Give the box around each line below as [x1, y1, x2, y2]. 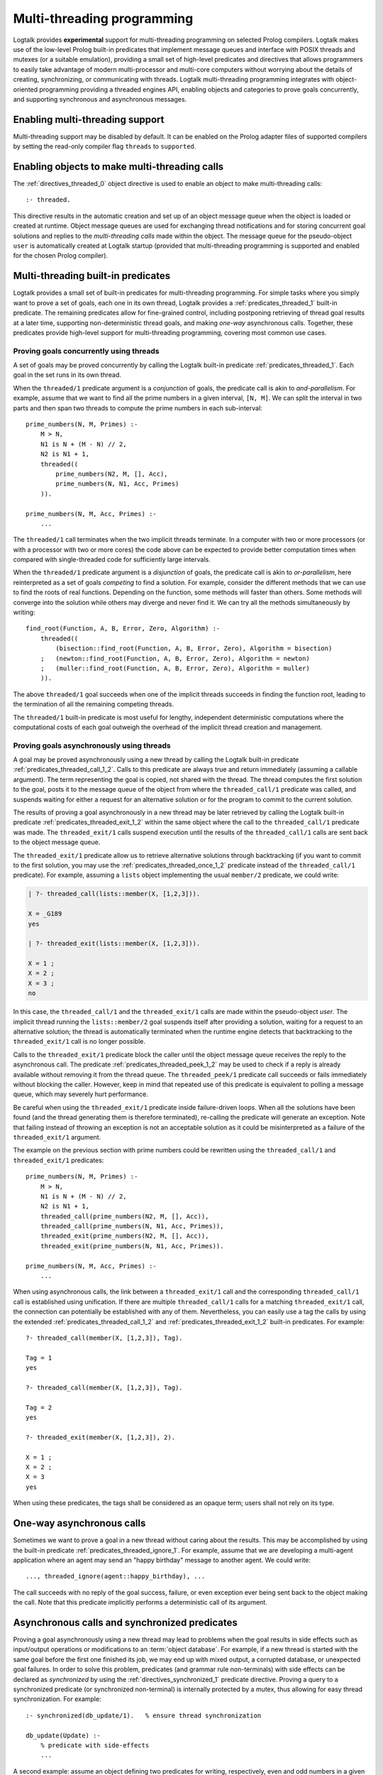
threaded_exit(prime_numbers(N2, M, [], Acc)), [40, 1232, 209, 1240]
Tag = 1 [26, 1353, 52, 1362]
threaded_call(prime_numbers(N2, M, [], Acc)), [40, 1212, 209, 1220]
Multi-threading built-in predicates [13, 270, 170, 282]
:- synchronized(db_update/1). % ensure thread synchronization [26, 1711, 262, 1720]
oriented [13, 85, 38, 94]
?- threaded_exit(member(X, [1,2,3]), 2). [26, 1433, 176, 1441]
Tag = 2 [26, 1403, 52, 1411]
